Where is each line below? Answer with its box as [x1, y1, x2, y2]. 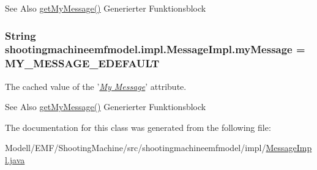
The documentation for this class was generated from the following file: [5, 120, 271, 133]
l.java [5, 153, 25, 166]
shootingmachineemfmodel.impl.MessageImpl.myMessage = [5, 42, 305, 57]
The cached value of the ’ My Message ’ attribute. [5, 79, 187, 92]
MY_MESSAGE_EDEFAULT [5, 56, 160, 71]
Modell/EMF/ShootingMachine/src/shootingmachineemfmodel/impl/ [5, 141, 266, 154]
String [5, 28, 36, 43]
